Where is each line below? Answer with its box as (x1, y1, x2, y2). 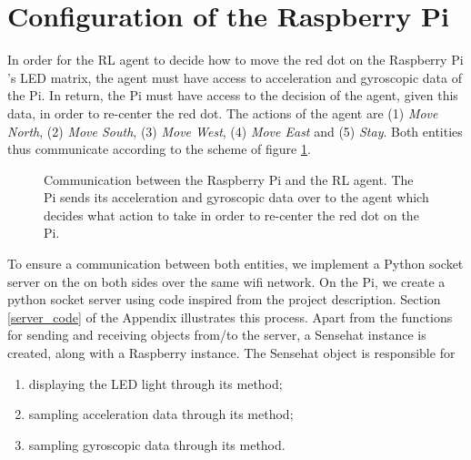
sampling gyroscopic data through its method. (28, 434, 286, 454)
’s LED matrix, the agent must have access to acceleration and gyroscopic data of (7, 67, 462, 87)
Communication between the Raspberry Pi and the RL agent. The (44, 169, 414, 189)
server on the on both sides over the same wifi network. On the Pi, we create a (7, 271, 446, 291)
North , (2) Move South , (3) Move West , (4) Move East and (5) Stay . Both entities (7, 121, 463, 140)
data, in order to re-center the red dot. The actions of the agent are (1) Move (7, 103, 438, 122)
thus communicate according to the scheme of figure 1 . (7, 139, 311, 158)
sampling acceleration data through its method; (28, 404, 294, 424)
